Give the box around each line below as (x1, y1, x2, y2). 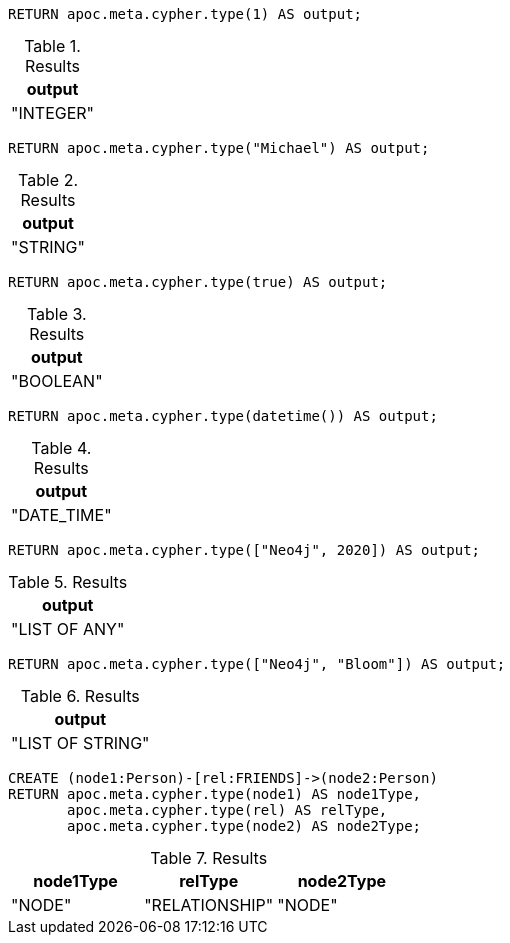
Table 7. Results (150, 848, 268, 868)
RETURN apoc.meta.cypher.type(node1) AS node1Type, (8, 786, 422, 802)
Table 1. (24, 36, 81, 56)
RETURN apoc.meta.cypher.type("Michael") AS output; (8, 140, 430, 156)
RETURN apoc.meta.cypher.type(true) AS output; (8, 274, 388, 290)
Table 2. (18, 170, 79, 190)
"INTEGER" (11, 103, 95, 123)
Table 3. (26, 304, 87, 324)
